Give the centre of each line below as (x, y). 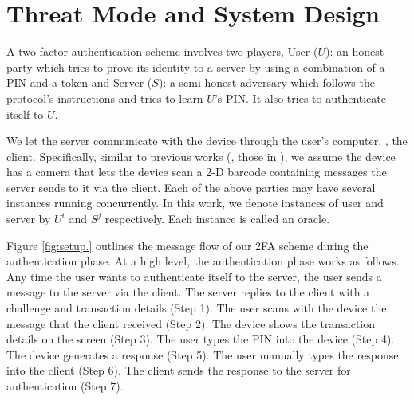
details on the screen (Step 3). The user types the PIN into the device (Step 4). (201, 339)
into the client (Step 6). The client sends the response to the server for (179, 370)
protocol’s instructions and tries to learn (105, 98)
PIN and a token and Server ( (79, 82)
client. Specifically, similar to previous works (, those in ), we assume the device (201, 156)
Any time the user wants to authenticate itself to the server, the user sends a (194, 276)
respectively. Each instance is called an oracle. (217, 219)
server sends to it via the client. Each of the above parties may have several (191, 187)
